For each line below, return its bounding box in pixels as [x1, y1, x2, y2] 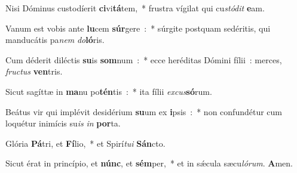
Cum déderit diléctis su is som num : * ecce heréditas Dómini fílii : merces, [5, 53, 282, 66]
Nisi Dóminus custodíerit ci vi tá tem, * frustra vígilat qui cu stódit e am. [5, 2, 265, 14]
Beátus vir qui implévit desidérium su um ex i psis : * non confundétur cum [5, 105, 282, 118]
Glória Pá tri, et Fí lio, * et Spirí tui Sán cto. [5, 137, 166, 149]
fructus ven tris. [5, 65, 63, 78]
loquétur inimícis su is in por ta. [5, 117, 121, 129]
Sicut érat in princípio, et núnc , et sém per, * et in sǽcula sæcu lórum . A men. [5, 157, 293, 169]
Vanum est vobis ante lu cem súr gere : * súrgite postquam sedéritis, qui [5, 21, 271, 34]
